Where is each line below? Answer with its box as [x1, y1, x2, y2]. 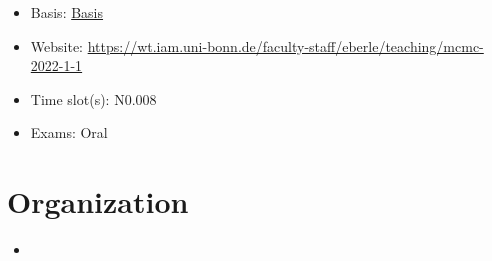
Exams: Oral [30, 122, 108, 143]
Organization [7, 181, 189, 222]
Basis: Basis [30, 2, 104, 22]
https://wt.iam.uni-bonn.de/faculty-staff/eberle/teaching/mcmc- [87, 35, 484, 56]
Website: [30, 35, 83, 56]
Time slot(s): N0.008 [30, 88, 157, 109]
